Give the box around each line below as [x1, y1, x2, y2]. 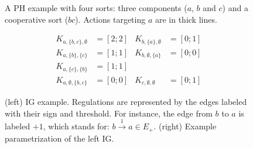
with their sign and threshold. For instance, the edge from [5, 107, 213, 119]
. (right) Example [153, 120, 217, 132]
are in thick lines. [155, 13, 217, 25]
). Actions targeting [75, 13, 146, 25]
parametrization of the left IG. [5, 132, 114, 144]
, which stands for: [43, 120, 110, 132]
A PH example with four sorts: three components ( [5, 2, 187, 13]
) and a [222, 2, 248, 13]
